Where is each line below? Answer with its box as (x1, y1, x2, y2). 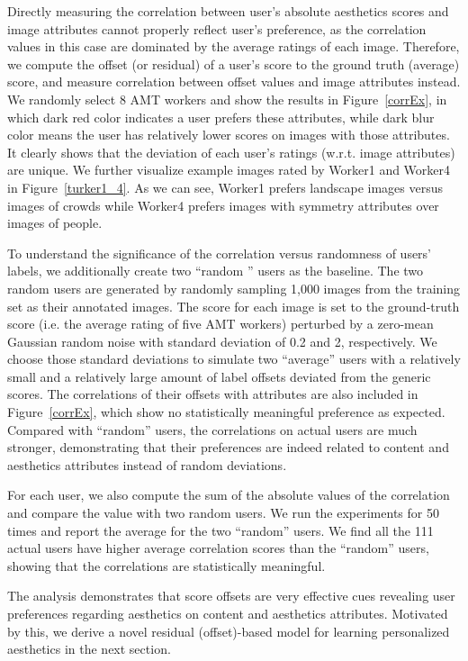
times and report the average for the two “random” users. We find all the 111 (7, 521, 434, 539)
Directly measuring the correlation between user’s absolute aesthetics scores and (7, 2, 449, 20)
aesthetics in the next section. (7, 639, 171, 658)
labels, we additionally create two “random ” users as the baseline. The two (7, 261, 424, 280)
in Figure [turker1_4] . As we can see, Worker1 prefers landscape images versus (7, 177, 444, 196)
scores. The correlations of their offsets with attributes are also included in (7, 385, 418, 403)
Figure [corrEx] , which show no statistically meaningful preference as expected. (7, 403, 445, 421)
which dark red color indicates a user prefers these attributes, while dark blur (7, 107, 435, 126)
